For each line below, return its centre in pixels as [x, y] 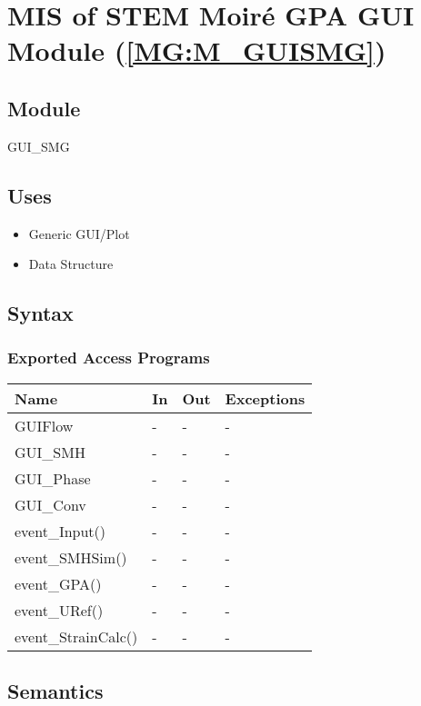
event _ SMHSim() [71, 557]
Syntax [40, 313]
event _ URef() [59, 610]
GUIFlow [44, 425]
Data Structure [71, 264]
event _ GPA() [58, 583]
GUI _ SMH [50, 452]
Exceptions [265, 398]
